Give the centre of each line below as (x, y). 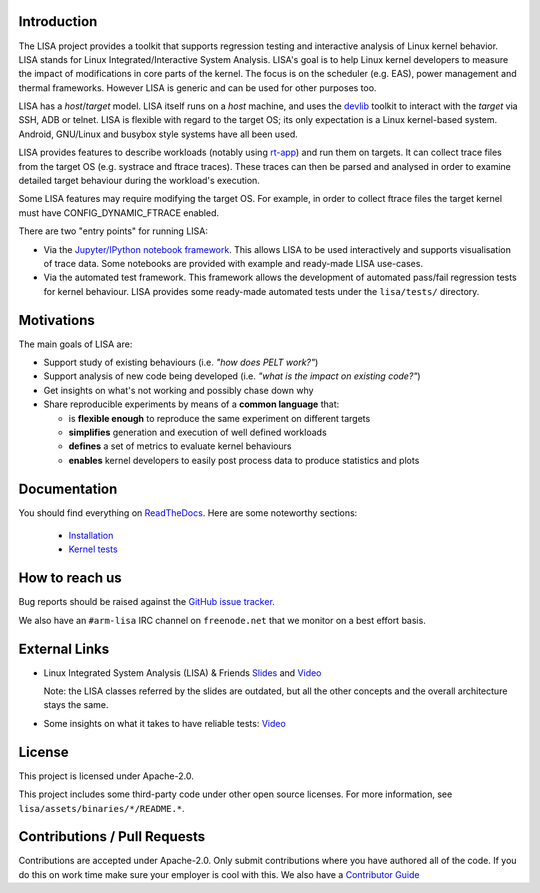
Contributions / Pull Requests (111, 836)
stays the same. (76, 705)
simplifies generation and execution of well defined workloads (197, 432)
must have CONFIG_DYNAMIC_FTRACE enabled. (119, 212)
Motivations (56, 320)
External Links (64, 648)
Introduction (58, 21)
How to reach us (70, 578)
